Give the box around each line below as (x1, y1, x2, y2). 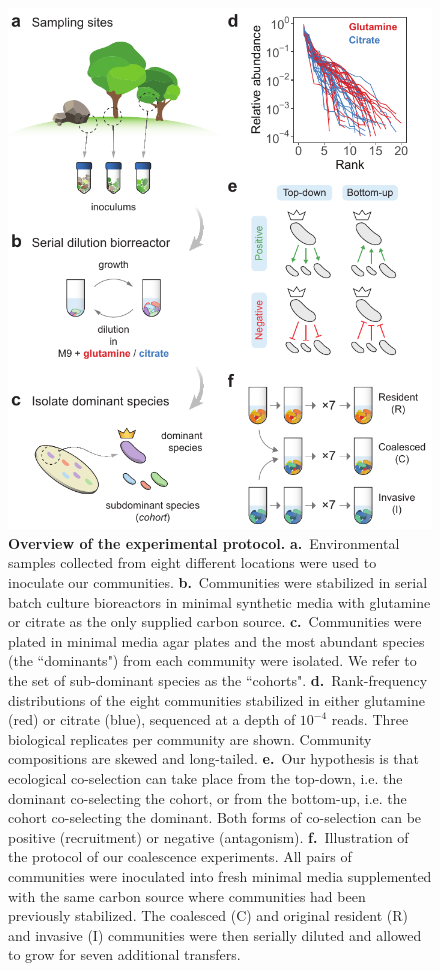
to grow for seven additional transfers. (8, 944, 241, 965)
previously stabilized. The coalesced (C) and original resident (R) (8, 905, 409, 926)
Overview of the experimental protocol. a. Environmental (8, 532, 400, 553)
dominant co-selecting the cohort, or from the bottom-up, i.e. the (8, 787, 407, 808)
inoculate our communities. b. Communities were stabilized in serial (8, 572, 428, 593)
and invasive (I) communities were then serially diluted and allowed (8, 924, 422, 945)
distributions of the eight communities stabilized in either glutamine (8, 689, 425, 710)
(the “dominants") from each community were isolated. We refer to (8, 650, 417, 671)
